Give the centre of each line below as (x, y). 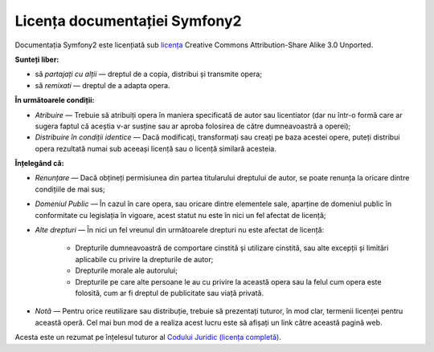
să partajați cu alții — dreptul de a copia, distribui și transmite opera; (149, 74)
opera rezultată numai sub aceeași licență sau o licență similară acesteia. (156, 148)
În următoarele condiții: (55, 100)
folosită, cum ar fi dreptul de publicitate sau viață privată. (170, 293)
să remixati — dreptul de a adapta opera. (102, 85)
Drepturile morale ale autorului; (127, 271)
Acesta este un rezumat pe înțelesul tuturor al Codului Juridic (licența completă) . (148, 338)
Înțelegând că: (39, 164)
